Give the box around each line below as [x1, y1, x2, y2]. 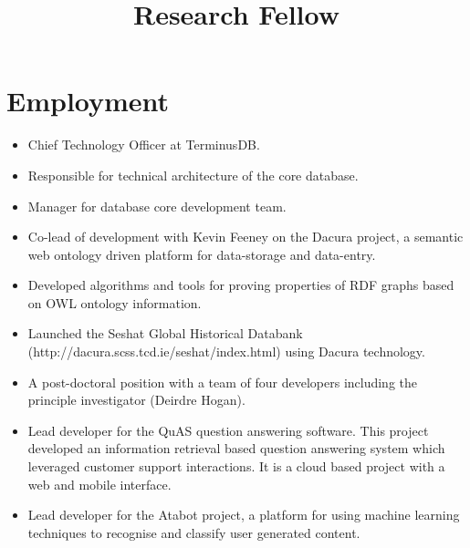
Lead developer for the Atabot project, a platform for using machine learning [27, 505, 460, 524]
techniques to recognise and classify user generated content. [27, 522, 360, 542]
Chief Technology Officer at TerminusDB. [27, 135, 260, 154]
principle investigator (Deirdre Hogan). [27, 390, 245, 409]
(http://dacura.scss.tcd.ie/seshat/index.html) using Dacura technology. [27, 342, 425, 361]
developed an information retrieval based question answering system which [27, 439, 445, 458]
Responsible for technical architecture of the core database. [27, 165, 359, 184]
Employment [6, 82, 170, 119]
